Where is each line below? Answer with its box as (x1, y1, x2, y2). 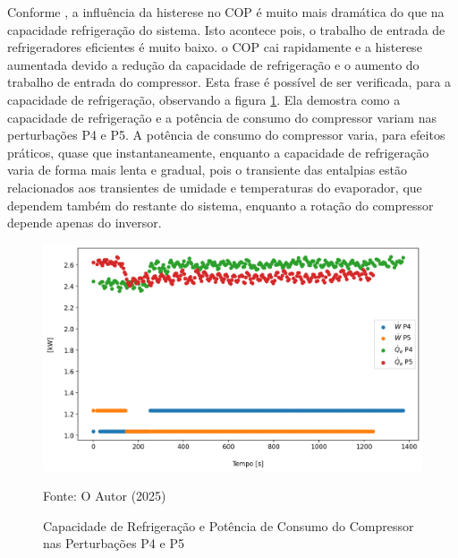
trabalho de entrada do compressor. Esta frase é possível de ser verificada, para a (7, 73, 452, 91)
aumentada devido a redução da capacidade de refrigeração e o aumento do (7, 55, 420, 73)
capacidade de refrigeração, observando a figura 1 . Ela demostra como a (7, 90, 401, 108)
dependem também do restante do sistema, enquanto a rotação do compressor (7, 195, 434, 214)
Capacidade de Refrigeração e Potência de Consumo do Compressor (43, 516, 414, 535)
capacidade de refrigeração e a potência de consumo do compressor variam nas (7, 107, 437, 126)
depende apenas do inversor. (7, 213, 162, 232)
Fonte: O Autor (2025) (43, 486, 166, 505)
